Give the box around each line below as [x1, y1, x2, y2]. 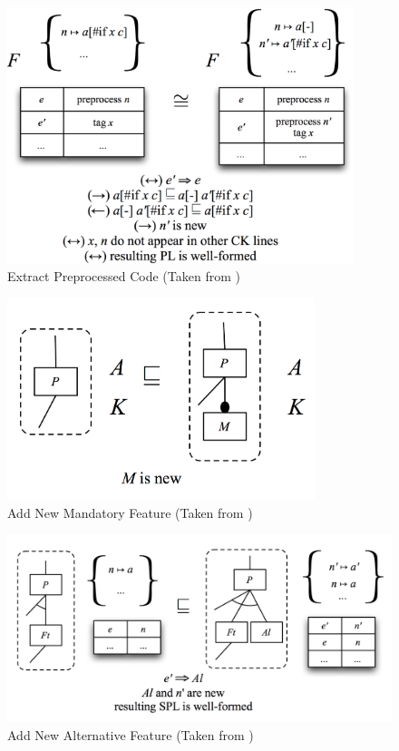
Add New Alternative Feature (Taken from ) [7, 725, 254, 744]
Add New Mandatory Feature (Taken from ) [7, 502, 253, 522]
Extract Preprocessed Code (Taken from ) [7, 267, 240, 286]
